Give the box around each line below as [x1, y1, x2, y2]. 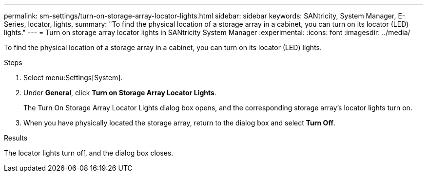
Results [4, 134, 28, 142]
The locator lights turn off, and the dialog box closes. [4, 149, 174, 157]
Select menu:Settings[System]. [23, 73, 123, 82]
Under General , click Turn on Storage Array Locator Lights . [23, 88, 216, 97]
